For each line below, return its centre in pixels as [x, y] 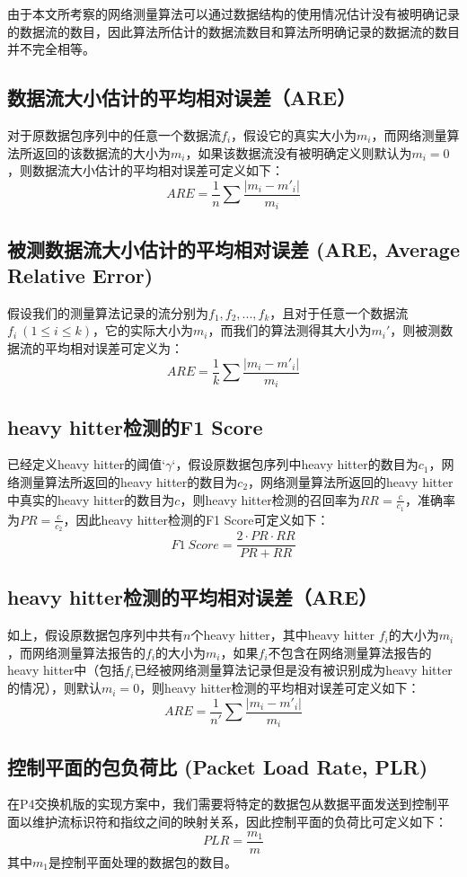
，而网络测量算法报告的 [76, 652]
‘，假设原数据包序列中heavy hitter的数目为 [295, 464]
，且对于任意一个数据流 [339, 312]
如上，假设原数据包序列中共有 [95, 635]
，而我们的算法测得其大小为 [290, 330]
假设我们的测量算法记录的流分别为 [108, 312]
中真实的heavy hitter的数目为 [91, 499]
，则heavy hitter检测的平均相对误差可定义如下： [280, 688]
